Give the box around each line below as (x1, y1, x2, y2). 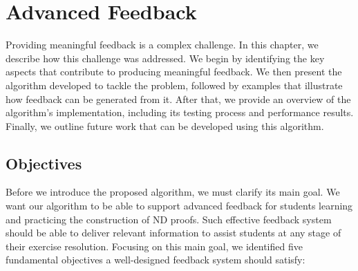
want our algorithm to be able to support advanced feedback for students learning (6, 198, 353, 213)
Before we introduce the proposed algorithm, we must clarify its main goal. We (6, 185, 340, 199)
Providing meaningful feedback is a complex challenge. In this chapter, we (6, 37, 319, 52)
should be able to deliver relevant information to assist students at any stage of (6, 225, 341, 240)
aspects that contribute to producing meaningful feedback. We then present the (6, 64, 342, 79)
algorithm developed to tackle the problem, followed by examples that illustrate (6, 77, 343, 92)
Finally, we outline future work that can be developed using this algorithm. (6, 118, 324, 133)
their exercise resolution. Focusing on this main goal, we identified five (6, 239, 303, 253)
